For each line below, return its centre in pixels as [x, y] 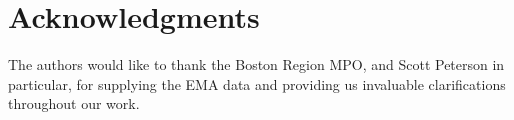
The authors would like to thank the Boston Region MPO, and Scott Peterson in [256, 64]
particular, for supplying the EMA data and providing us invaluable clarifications [257, 83]
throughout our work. [74, 103]
